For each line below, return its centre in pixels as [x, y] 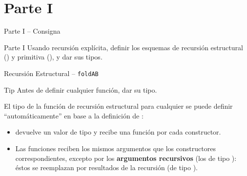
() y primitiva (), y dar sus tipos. [53, 57]
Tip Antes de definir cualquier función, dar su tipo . [81, 89]
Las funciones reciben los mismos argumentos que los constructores [115, 148]
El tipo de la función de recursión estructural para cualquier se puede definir [118, 106]
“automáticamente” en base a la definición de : [74, 115]
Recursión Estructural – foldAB [51, 73]
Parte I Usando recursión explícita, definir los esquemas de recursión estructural [123, 47]
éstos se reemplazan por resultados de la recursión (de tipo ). [106, 167]
